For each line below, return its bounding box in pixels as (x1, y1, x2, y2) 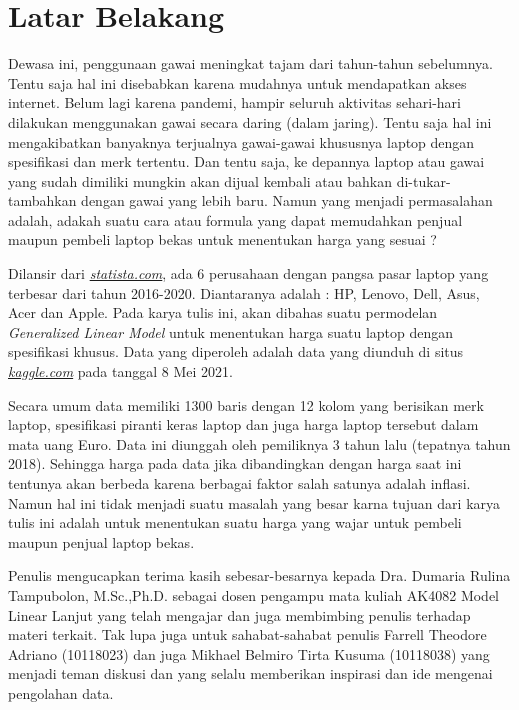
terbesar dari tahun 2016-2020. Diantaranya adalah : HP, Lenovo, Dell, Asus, (8, 282, 480, 303)
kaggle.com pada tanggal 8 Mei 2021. (8, 361, 233, 382)
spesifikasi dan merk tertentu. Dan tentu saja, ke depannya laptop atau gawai (8, 151, 485, 172)
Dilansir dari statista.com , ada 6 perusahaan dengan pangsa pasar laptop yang (8, 263, 489, 284)
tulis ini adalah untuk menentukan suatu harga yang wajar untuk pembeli (8, 512, 462, 533)
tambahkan (8, 190, 77, 211)
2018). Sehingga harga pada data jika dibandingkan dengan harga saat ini (8, 453, 462, 474)
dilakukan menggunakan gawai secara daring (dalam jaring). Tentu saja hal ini (8, 111, 492, 132)
